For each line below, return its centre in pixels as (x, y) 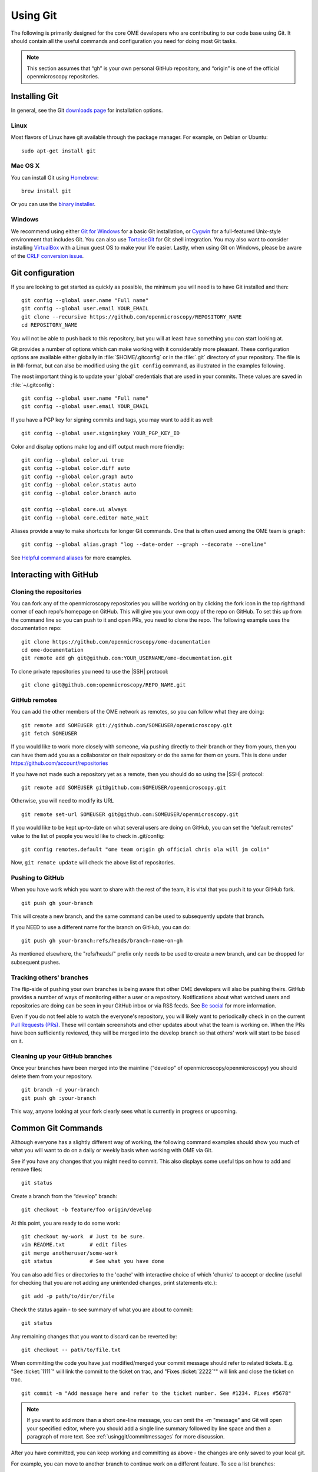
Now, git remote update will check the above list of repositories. (93, 863)
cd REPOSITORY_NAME (49, 325)
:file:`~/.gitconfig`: (33, 384)
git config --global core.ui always (74, 510)
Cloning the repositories (46, 592)
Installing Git (35, 96)
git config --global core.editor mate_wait (85, 518)
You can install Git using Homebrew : (55, 177)
